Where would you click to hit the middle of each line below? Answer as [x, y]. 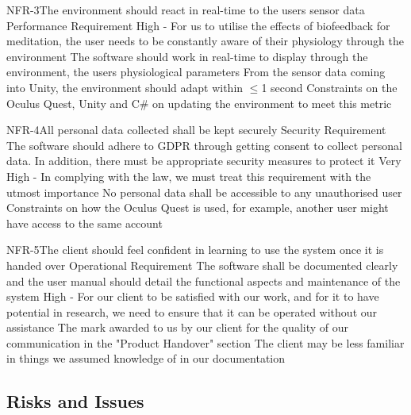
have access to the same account [85, 223]
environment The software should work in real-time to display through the [187, 56]
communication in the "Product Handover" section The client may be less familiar [205, 342]
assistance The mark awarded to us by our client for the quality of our [178, 327]
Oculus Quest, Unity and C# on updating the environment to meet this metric [199, 103]
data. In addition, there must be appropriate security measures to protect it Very [204, 161]
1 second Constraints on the [329, 87]
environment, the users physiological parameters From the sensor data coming [196, 72]
